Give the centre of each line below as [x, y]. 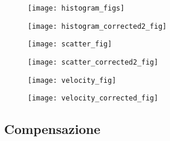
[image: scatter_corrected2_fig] [93, 62]
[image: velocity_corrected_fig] [93, 98]
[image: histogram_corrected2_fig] [97, 26]
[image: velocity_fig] [72, 80]
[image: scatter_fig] [70, 44]
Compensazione [52, 129]
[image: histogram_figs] [76, 8]
